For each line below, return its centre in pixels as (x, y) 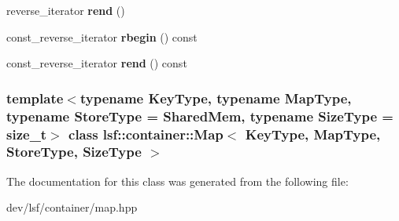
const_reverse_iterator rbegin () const (102, 36)
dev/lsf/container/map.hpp (72, 207)
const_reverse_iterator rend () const (97, 63)
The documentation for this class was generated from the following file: (177, 181)
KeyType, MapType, (313, 134)
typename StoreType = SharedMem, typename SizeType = (200, 116)
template (35, 98)
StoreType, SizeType (74, 152)
